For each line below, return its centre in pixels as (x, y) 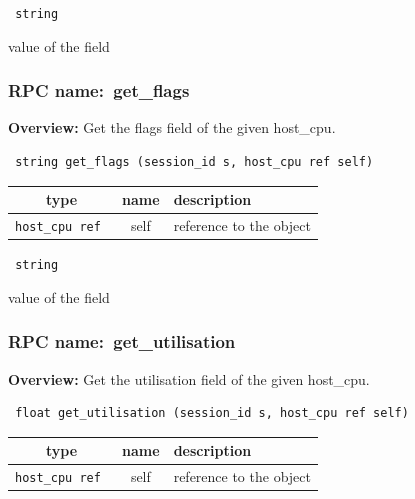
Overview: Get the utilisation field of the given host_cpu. (189, 378)
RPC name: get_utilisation (122, 341)
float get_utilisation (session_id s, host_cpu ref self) (212, 413)
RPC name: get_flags (99, 90)
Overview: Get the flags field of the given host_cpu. (172, 127)
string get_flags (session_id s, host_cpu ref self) (194, 162)
